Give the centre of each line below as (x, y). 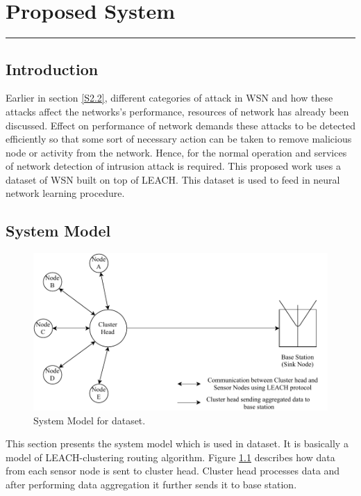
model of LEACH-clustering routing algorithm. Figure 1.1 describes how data (170, 457)
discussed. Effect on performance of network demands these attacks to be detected (180, 125)
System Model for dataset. (90, 420)
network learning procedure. (65, 193)
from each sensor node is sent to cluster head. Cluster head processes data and (173, 471)
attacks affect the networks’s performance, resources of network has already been (177, 111)
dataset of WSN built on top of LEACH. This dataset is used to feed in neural (173, 179)
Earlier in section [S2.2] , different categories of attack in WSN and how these (169, 98)
